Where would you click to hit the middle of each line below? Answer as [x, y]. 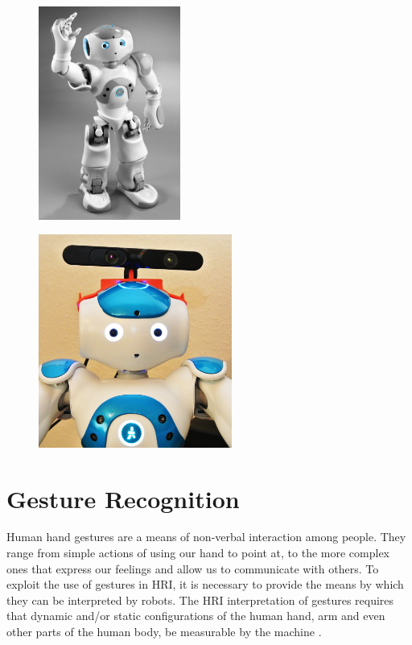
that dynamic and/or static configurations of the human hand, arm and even [196, 616]
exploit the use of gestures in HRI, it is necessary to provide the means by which [205, 584]
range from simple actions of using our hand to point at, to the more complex [198, 553]
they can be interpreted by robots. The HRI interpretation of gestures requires [200, 600]
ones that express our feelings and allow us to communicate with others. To [193, 568]
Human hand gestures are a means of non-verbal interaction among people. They [206, 537]
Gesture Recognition [123, 498]
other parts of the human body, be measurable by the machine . [164, 631]
